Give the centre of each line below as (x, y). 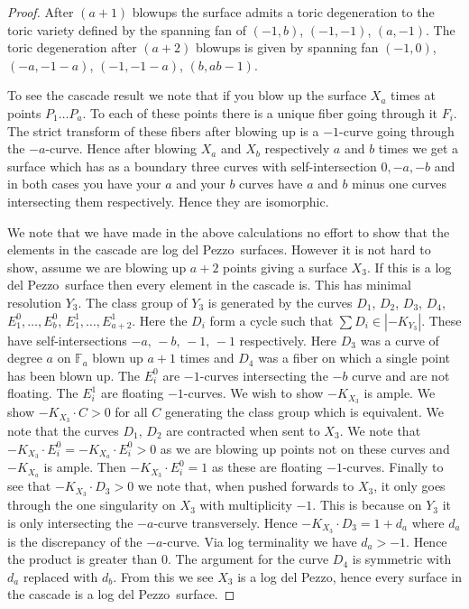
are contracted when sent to (243, 430)
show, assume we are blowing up (97, 267)
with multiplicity (246, 505)
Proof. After (41, 12)
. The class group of (133, 302)
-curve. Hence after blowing (121, 148)
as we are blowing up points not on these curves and (305, 448)
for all (131, 412)
